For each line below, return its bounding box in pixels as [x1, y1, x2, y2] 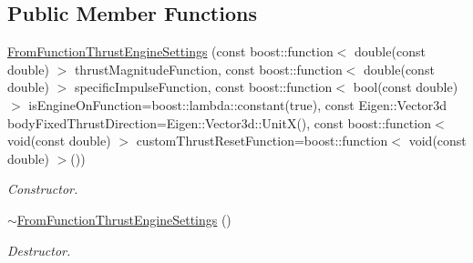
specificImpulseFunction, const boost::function [74, 77, 333, 96]
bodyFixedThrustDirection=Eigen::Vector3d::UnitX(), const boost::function [7, 113, 431, 132]
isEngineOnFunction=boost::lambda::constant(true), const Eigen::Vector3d [28, 95, 447, 114]
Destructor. [7, 240, 71, 259]
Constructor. [7, 179, 78, 198]
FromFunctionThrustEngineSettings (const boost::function [7, 42, 334, 61]
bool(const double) [353, 77, 458, 96]
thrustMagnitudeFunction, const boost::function [74, 59, 343, 78]
